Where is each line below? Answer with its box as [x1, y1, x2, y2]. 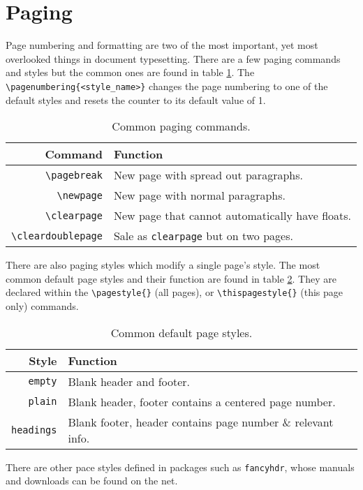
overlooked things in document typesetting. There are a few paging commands [6, 51, 341, 66]
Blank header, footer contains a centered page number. [68, 393, 336, 410]
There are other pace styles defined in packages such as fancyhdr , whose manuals [6, 459, 355, 474]
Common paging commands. [112, 118, 251, 135]
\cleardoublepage [11, 230, 103, 242]
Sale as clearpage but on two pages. [113, 228, 293, 244]
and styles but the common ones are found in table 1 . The [6, 65, 255, 80]
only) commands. [6, 299, 79, 313]
